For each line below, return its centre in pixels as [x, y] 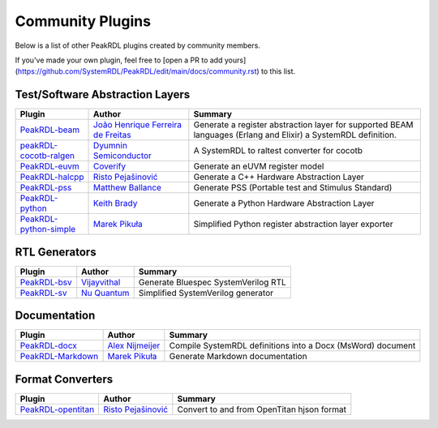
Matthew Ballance [128, 188]
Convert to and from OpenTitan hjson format [262, 409]
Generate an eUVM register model [259, 166]
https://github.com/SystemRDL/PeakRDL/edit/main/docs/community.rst [137, 71]
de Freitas [112, 135]
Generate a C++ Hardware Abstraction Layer [279, 177]
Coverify [110, 166]
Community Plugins [83, 21]
